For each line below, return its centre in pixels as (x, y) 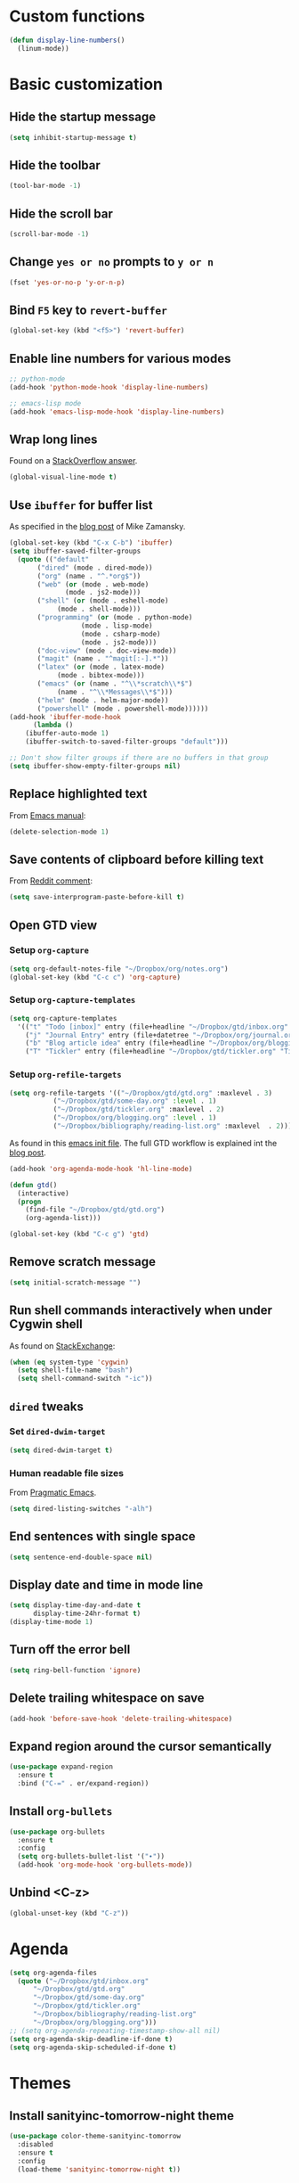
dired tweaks (47, 1406)
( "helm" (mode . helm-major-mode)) (103, 700)
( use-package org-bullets (57, 1832)
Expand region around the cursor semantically (141, 1746)
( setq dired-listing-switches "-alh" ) (81, 1509)
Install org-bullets (61, 1811)
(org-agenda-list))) (63, 1219)
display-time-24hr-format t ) (87, 1614)
